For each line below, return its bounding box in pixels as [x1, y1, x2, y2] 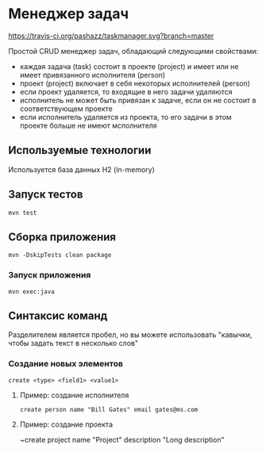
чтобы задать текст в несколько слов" [8, 339, 139, 348]
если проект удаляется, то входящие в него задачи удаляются [19, 86, 233, 96]
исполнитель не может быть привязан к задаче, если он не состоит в [19, 95, 256, 105]
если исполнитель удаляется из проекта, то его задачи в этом [19, 112, 232, 121]
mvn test [8, 209, 37, 216]
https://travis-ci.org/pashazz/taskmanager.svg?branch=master [8, 31, 214, 40]
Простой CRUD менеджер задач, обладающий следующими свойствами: [8, 46, 259, 56]
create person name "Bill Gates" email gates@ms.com [19, 405, 199, 413]
